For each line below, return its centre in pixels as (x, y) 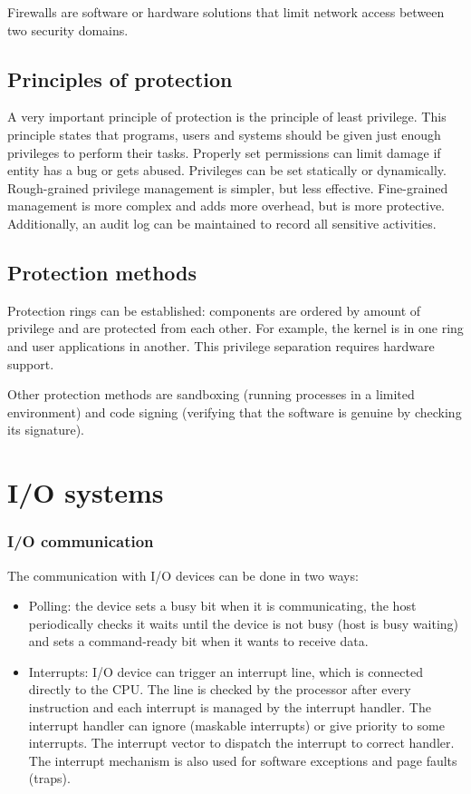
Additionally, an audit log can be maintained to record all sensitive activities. (222, 223)
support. (31, 363)
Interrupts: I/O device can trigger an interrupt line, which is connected (226, 671)
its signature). (46, 430)
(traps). (49, 778)
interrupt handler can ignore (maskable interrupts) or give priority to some (236, 725)
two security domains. (68, 29)
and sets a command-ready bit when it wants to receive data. (198, 641)
